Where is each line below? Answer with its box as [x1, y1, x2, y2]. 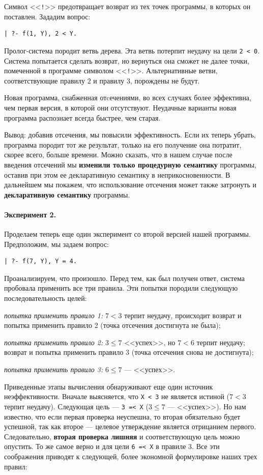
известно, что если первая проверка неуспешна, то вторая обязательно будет [4, 411, 241, 422]
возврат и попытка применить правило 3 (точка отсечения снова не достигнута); [4, 347, 254, 357]
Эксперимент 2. [4, 209, 56, 219]
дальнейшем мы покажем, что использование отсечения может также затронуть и [4, 179, 257, 190]
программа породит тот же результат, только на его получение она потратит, [4, 139, 242, 150]
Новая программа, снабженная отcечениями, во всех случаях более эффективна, [4, 92, 251, 103]
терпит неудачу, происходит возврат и [124, 310, 242, 320]
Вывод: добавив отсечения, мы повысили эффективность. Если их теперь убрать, [4, 129, 256, 140]
